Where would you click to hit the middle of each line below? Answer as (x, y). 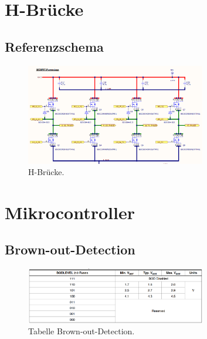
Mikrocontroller (70, 212)
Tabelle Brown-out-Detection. (82, 331)
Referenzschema (54, 46)
